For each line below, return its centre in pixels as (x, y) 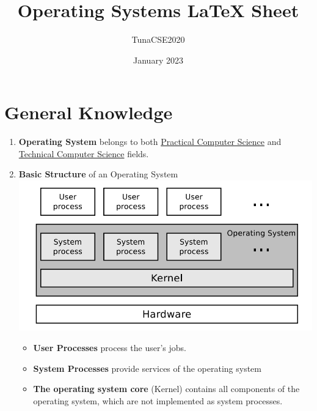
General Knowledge (89, 112)
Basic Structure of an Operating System (98, 174)
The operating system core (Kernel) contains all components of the (166, 389)
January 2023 (158, 60)
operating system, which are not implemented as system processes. (158, 400)
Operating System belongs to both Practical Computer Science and (150, 142)
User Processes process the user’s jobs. (110, 347)
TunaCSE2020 (158, 39)
